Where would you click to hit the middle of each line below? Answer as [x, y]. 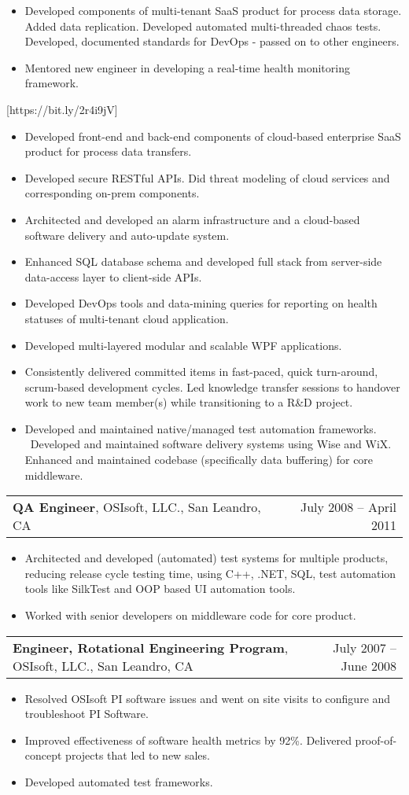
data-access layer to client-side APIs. [113, 276]
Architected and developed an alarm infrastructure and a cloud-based [192, 219]
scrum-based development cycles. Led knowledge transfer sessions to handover [212, 386]
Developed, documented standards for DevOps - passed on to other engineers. [212, 41]
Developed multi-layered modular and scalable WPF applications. [183, 345]
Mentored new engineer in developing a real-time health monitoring [187, 67]
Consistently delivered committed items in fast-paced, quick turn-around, [201, 372]
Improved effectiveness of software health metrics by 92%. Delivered [188, 740]
